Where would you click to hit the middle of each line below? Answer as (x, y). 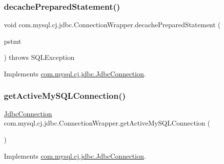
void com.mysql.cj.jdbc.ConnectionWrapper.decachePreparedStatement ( (112, 25)
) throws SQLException (39, 57)
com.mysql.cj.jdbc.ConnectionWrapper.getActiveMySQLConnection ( (107, 123)
